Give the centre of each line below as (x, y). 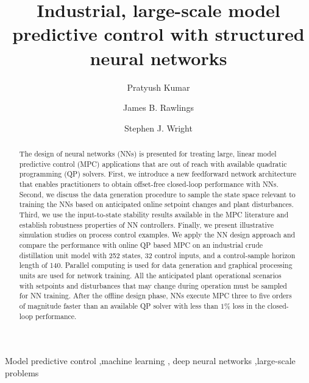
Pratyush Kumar (158, 87)
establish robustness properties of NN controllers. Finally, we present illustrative (146, 224)
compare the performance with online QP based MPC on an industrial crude (141, 244)
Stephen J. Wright (158, 128)
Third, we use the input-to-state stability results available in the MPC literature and (154, 215)
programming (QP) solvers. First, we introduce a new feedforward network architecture (158, 174)
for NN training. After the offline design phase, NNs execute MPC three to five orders (155, 296)
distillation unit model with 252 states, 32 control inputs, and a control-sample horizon (157, 255)
